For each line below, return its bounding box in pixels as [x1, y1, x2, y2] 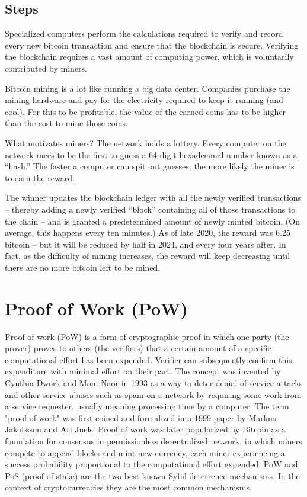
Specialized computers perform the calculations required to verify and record [5, 27, 283, 40]
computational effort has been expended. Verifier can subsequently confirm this [5, 353, 292, 365]
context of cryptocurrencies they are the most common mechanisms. [5, 481, 252, 493]
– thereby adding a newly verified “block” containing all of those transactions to [5, 203, 296, 215]
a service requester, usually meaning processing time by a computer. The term [5, 400, 289, 412]
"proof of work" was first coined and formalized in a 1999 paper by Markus [5, 411, 276, 424]
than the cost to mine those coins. [5, 117, 128, 129]
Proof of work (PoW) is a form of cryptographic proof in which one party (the [5, 330, 289, 342]
